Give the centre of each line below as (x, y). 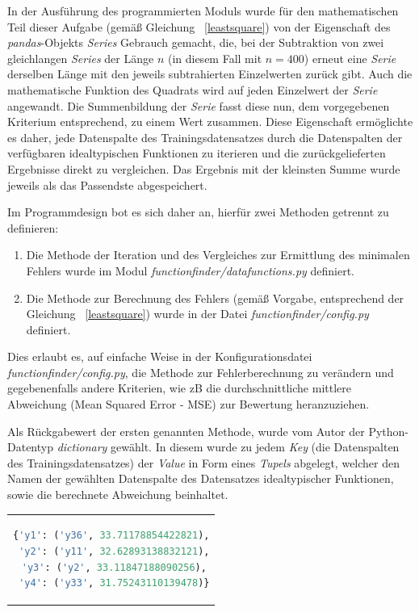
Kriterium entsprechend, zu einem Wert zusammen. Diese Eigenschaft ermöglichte (210, 122)
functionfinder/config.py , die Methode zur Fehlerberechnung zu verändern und (201, 372)
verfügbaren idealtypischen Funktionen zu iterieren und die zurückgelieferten (197, 153)
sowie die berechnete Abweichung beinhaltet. (118, 495)
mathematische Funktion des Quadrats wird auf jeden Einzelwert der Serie (193, 89)
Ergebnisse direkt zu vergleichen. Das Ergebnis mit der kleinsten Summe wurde (204, 168)
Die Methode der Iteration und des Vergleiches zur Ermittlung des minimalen (218, 255)
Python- (388, 431)
